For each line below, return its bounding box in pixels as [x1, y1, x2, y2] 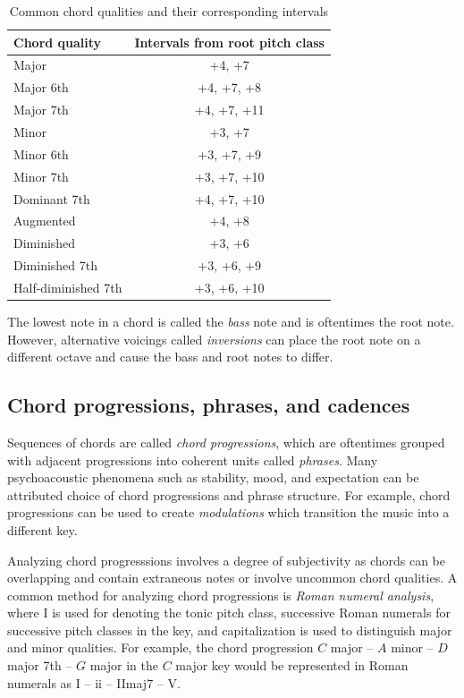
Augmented [13, 211, 76, 230]
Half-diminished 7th [13, 277, 122, 296]
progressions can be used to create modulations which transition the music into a [7, 503, 450, 522]
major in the [89, 656, 158, 675]
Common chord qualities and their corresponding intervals [9, 2, 329, 20]
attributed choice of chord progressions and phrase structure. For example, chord [7, 485, 451, 504]
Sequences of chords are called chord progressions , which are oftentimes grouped [7, 432, 445, 451]
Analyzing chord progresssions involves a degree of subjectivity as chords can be [7, 550, 446, 569]
